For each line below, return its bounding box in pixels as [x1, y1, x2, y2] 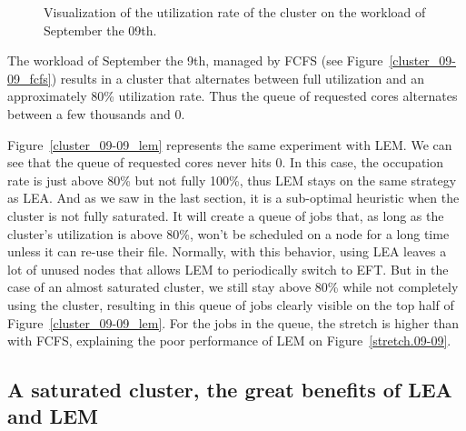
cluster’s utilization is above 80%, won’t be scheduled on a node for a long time [7, 224, 450, 243]
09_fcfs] [7, 68, 52, 87]
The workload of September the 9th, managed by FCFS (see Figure [7, 51, 383, 70]
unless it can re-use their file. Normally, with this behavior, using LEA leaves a [7, 242, 447, 261]
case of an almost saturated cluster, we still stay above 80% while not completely [7, 277, 459, 296]
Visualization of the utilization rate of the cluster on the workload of [44, 3, 426, 21]
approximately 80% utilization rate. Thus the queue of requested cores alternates [7, 86, 458, 105]
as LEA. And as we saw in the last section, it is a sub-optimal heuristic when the [7, 188, 460, 207]
